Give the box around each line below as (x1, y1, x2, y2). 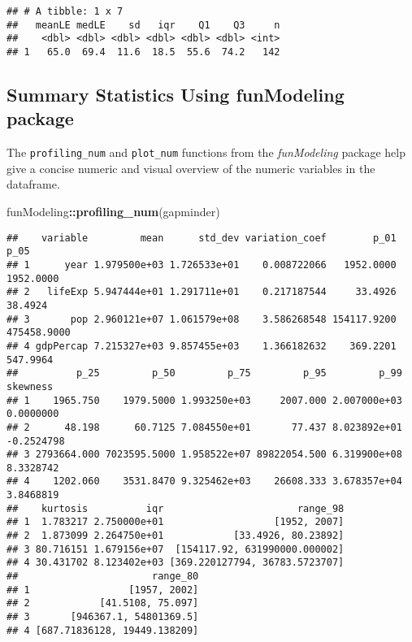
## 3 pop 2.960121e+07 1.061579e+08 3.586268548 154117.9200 (7, 313, 397, 325)
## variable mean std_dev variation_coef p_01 (7, 232, 397, 244)
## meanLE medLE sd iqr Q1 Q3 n (7, 19, 280, 31)
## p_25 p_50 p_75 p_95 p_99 (7, 367, 402, 380)
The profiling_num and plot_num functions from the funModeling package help (7, 144, 405, 161)
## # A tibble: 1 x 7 (7, 6, 124, 17)
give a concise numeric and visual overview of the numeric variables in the (7, 159, 375, 176)
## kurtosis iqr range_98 (7, 502, 345, 514)
